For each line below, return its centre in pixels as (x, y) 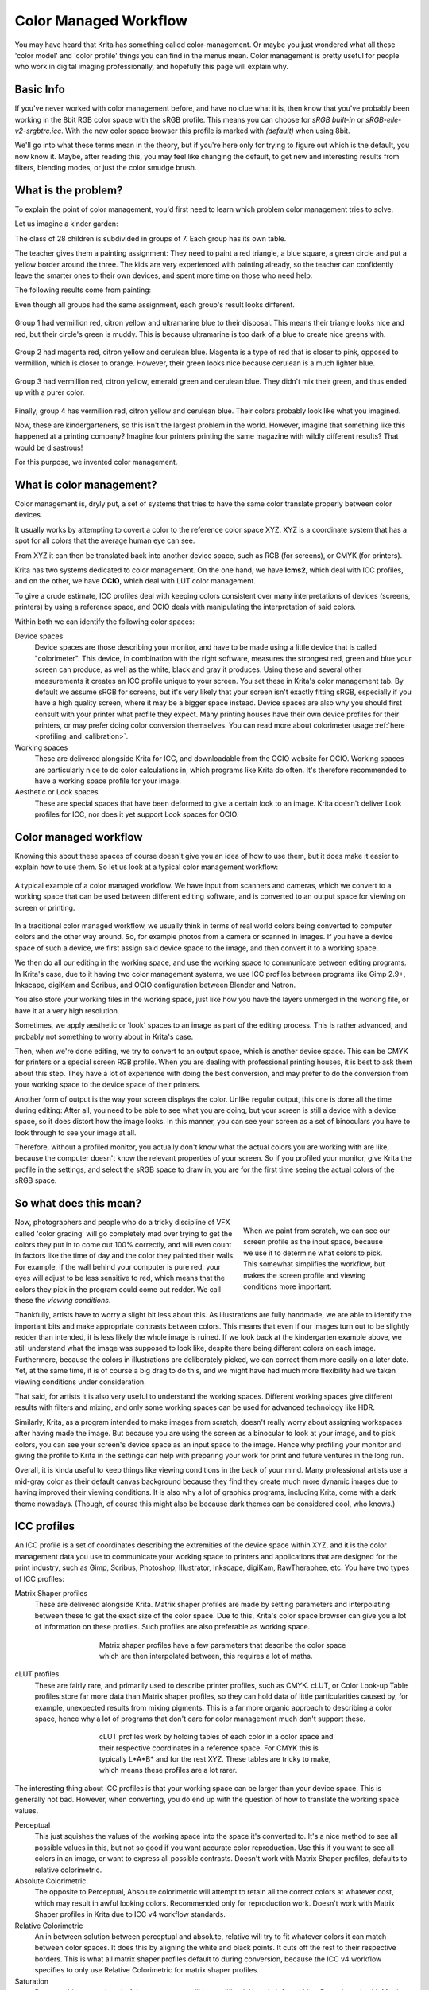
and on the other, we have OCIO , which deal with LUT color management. (135, 581)
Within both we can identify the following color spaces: (104, 622)
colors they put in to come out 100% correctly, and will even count (123, 1244)
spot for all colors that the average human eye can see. (105, 540)
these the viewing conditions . (63, 1300)
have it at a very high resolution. (67, 1010)
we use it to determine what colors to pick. (313, 1253)
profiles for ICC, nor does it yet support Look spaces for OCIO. (137, 814)
